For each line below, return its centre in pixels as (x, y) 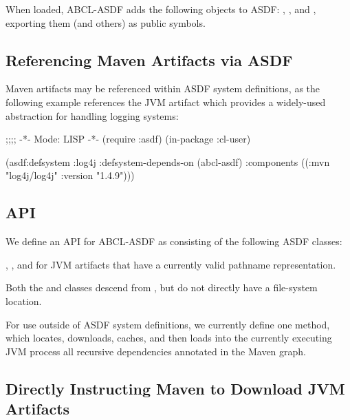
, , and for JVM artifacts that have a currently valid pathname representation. (171, 264)
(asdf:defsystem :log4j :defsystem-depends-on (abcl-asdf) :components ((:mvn (168, 161)
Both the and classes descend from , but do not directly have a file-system (162, 287)
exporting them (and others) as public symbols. (106, 22)
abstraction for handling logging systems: (92, 115)
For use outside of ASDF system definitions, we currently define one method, (168, 324)
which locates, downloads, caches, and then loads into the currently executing (169, 338)
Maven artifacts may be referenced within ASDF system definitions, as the (163, 88)
